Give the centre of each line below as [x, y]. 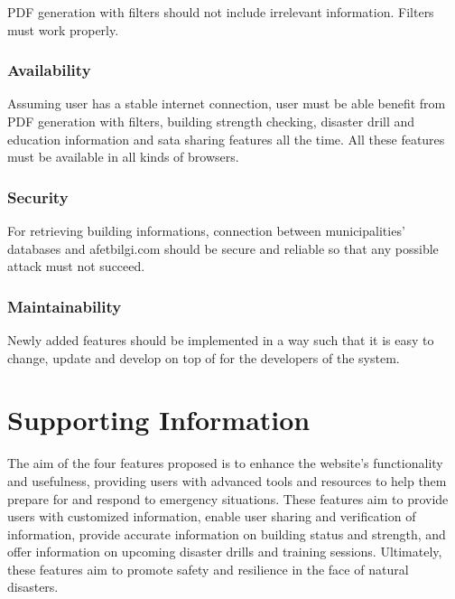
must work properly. [63, 29]
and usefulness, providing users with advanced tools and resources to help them [227, 480]
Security [38, 197]
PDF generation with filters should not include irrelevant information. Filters [221, 12]
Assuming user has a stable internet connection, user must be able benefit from [227, 103]
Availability [49, 70]
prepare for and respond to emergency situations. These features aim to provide [228, 498]
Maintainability [65, 306]
